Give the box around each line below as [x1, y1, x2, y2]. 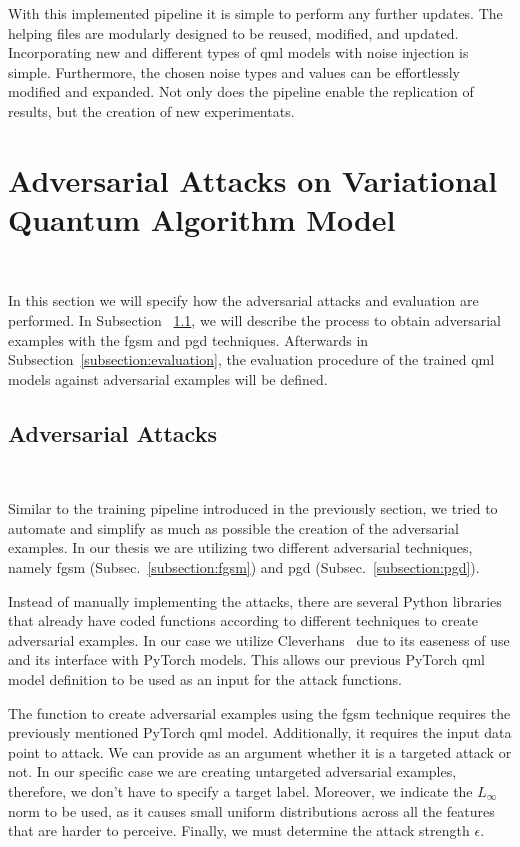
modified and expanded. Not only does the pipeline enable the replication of [8, 81, 474, 102]
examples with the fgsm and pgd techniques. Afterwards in [8, 329, 369, 350]
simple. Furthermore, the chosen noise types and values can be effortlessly [8, 61, 460, 82]
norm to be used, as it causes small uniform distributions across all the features [8, 800, 495, 821]
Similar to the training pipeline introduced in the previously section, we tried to [8, 498, 498, 519]
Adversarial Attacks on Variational [8, 159, 498, 200]
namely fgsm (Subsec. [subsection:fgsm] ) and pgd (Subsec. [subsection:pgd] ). [8, 557, 480, 578]
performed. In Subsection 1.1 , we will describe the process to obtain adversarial [8, 310, 501, 331]
